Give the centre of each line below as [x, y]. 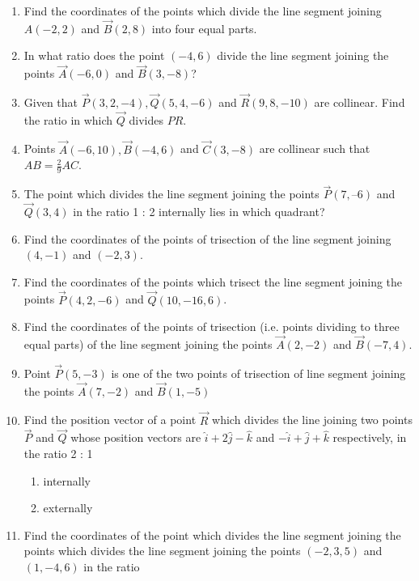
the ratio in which [68, 119]
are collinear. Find [360, 102]
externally [68, 508]
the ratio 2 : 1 [58, 453]
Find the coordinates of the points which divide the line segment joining [203, 11]
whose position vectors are [136, 437]
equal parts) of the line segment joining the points [148, 344]
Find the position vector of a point [110, 420]
